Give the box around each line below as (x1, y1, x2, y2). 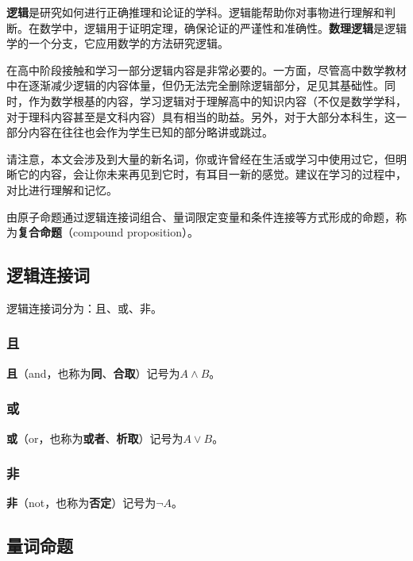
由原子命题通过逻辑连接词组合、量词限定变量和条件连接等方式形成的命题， (6, 208, 396, 225)
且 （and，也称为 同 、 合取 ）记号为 (6, 364, 180, 381)
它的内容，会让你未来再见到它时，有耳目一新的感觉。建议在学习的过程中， (17, 166, 407, 183)
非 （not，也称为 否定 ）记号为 (6, 494, 156, 511)
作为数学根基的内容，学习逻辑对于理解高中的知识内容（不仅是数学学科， (28, 92, 407, 109)
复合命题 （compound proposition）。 (17, 224, 199, 240)
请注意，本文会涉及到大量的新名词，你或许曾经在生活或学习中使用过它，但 (6, 150, 396, 167)
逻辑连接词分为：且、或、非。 (6, 299, 162, 316)
